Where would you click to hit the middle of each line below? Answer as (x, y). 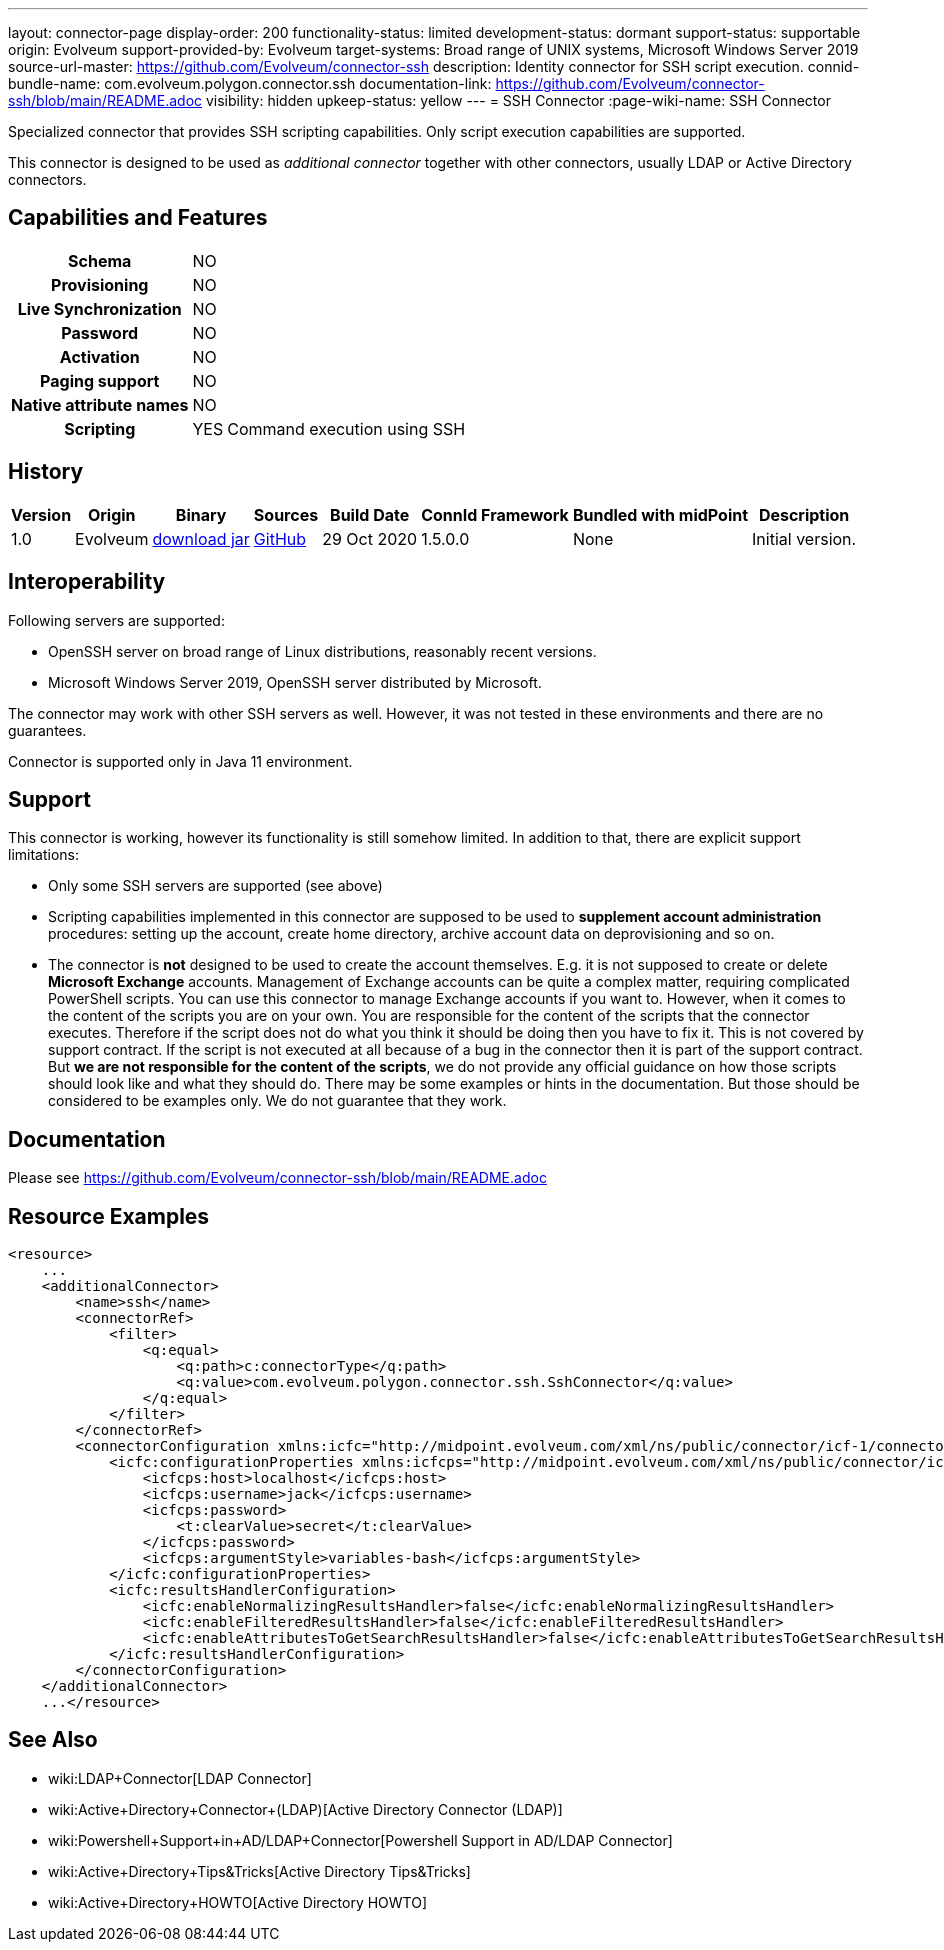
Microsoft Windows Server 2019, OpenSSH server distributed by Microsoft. (295, 682)
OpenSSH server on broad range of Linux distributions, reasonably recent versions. (322, 651)
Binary (201, 514)
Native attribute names (100, 404)
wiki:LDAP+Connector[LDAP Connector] (180, 1778)
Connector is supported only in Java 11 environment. (180, 761)
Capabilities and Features (138, 218)
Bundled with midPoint (660, 514)
